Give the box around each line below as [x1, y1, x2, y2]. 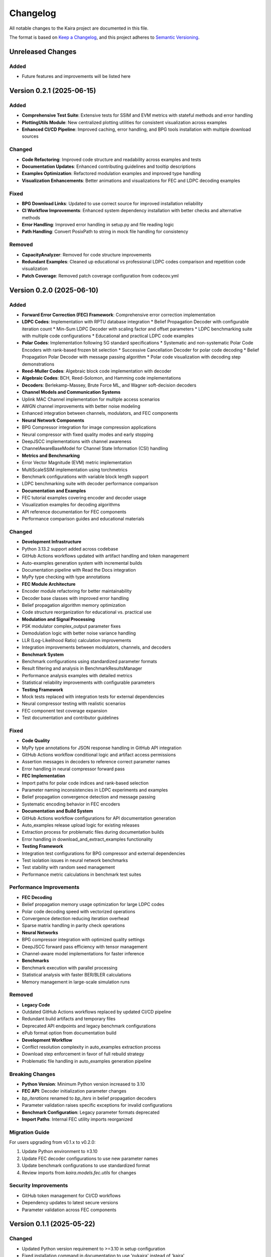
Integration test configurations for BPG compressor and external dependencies [22, 850, 185, 856]
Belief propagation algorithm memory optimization [22, 602, 126, 608]
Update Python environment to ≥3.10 [22, 1148, 98, 1154]
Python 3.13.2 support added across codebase [22, 546, 118, 552]
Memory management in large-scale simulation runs [22, 978, 130, 985]
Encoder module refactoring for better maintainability [22, 588, 132, 594]
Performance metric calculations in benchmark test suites [22, 871, 142, 877]
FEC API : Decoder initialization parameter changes [22, 1088, 126, 1094]
